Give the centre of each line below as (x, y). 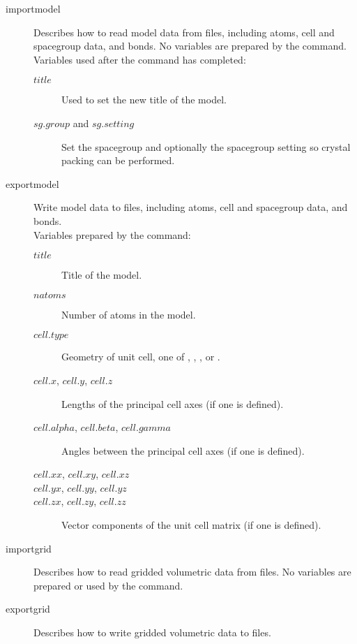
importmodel (33, 8)
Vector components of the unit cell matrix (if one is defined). (191, 525)
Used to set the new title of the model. (144, 100)
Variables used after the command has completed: (140, 59)
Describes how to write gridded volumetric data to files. (152, 632)
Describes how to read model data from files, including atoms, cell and (184, 32)
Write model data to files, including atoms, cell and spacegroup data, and (191, 207)
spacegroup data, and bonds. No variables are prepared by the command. (190, 46)
